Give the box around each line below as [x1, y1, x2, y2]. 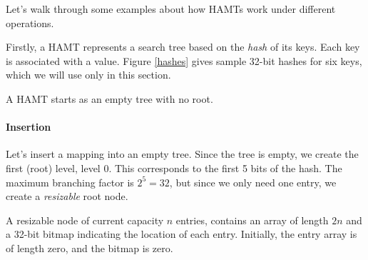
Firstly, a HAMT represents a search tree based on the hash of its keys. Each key [6, 39, 360, 54]
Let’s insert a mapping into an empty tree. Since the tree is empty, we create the [6, 146, 359, 161]
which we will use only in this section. [6, 67, 171, 82]
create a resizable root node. [6, 189, 128, 204]
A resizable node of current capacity [6, 212, 164, 227]
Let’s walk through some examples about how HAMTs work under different [6, 1, 336, 16]
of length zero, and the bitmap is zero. [6, 240, 173, 255]
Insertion [6, 119, 51, 134]
